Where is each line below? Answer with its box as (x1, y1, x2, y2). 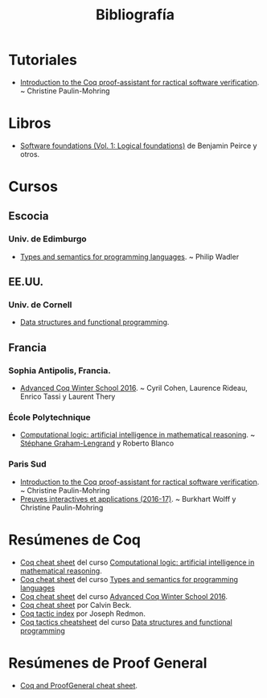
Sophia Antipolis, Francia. (8, 364, 111, 376)
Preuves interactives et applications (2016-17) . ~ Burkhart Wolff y (19, 494, 236, 503)
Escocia (8, 209, 49, 223)
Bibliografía (95, 6, 175, 24)
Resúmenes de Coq (8, 531, 141, 548)
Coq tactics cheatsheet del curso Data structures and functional (19, 617, 233, 626)
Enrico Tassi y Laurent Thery (19, 392, 116, 401)
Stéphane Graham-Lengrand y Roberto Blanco (19, 438, 175, 448)
